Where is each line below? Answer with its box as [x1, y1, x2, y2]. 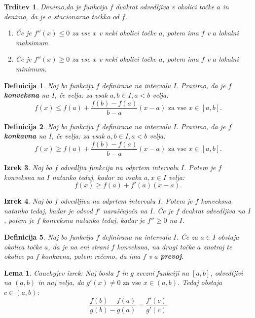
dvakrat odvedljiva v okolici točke [115, 1, 215, 11]
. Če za [176, 232, 198, 242]
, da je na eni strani [48, 241, 109, 251]
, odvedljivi [210, 267, 243, 278]
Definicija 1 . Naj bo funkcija [4, 80, 94, 90]
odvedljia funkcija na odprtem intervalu [60, 162, 179, 173]
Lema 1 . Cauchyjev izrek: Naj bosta [4, 267, 114, 278]
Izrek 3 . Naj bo [4, 162, 52, 173]
